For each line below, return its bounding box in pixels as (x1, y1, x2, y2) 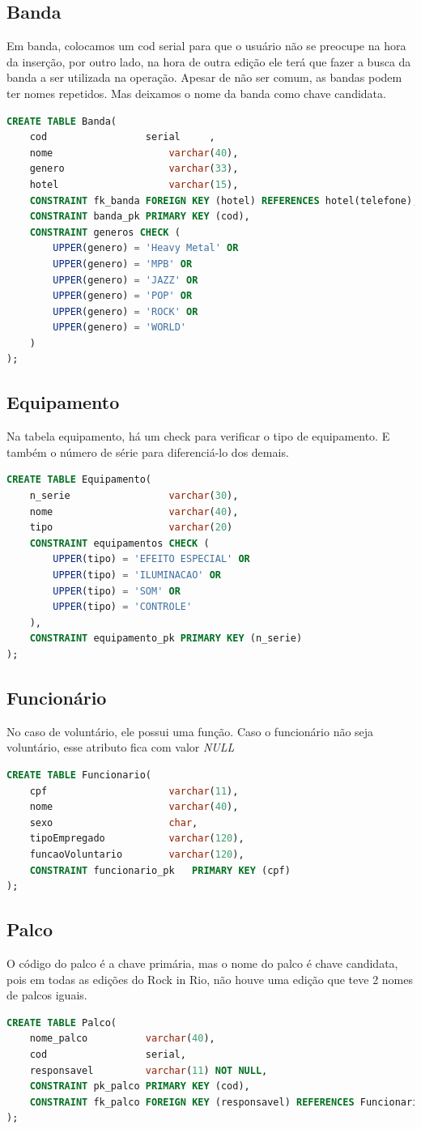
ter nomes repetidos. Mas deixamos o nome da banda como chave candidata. (6, 84, 386, 101)
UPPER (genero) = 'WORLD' (53, 322, 186, 334)
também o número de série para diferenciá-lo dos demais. (6, 443, 289, 460)
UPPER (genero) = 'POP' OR (53, 290, 193, 302)
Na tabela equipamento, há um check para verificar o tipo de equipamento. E (6, 428, 390, 445)
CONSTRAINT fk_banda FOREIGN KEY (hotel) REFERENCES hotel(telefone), (29, 194, 419, 207)
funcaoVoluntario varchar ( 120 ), (29, 848, 245, 860)
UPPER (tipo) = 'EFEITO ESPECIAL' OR (53, 553, 250, 565)
